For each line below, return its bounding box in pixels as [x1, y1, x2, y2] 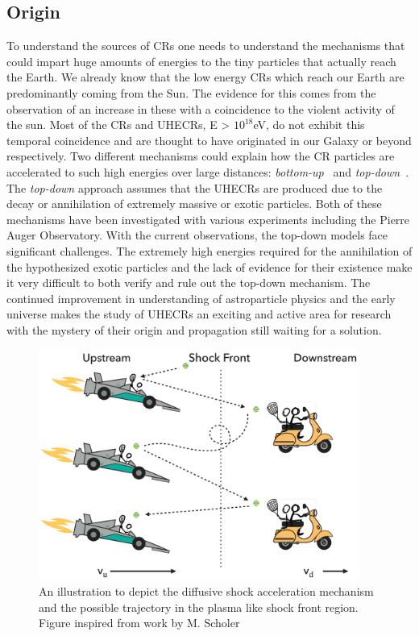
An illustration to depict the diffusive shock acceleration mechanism [39, 583, 374, 600]
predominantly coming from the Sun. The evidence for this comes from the [6, 84, 376, 101]
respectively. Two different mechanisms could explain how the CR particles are [6, 148, 395, 164]
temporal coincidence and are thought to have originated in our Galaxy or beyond [6, 131, 412, 148]
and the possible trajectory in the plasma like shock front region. [39, 598, 359, 615]
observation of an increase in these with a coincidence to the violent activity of [6, 100, 395, 117]
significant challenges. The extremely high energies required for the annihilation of [6, 242, 413, 259]
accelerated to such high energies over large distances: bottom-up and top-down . [6, 163, 409, 180]
